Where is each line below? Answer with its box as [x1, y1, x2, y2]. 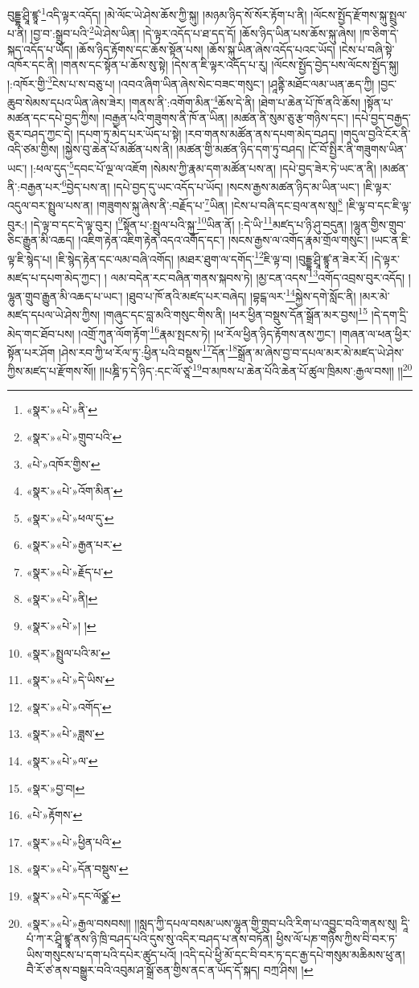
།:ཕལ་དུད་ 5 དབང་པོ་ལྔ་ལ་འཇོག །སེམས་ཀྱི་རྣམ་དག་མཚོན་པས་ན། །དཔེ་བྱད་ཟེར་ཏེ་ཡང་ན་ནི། [30, 157, 376, 176]
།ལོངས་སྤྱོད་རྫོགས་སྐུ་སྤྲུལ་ [310, 6, 408, 23]
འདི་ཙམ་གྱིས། [7, 141, 59, 158]
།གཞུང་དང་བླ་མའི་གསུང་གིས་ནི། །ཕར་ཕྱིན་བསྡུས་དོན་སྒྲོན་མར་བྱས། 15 [103, 304, 368, 322]
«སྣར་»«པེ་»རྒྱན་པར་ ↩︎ [26, 536, 122, 553]
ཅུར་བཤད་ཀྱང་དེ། [7, 125, 73, 141]
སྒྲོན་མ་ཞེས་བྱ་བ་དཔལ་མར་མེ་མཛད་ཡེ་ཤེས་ [237, 343, 405, 360]
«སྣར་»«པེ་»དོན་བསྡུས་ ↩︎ [26, 860, 129, 877]
